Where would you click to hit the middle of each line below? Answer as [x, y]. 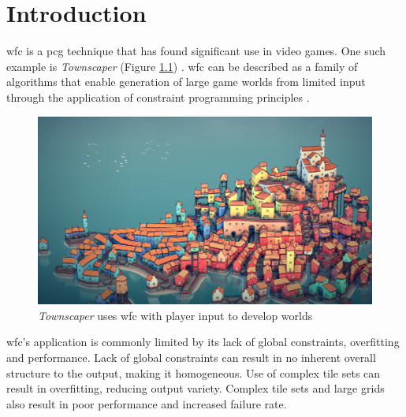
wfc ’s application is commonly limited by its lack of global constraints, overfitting [203, 342]
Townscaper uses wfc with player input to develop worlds [175, 315]
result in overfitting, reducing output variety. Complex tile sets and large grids [196, 388]
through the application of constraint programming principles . [158, 97]
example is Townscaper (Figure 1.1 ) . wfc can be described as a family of [182, 66]
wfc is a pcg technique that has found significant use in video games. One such [196, 51]
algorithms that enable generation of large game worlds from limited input [186, 82]
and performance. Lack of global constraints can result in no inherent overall [191, 357]
